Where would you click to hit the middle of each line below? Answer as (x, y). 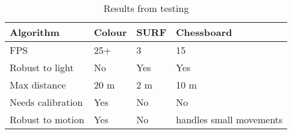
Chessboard (204, 32)
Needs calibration (46, 102)
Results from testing (146, 8)
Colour (110, 32)
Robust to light (42, 67)
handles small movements (229, 119)
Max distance (38, 85)
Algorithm (35, 32)
